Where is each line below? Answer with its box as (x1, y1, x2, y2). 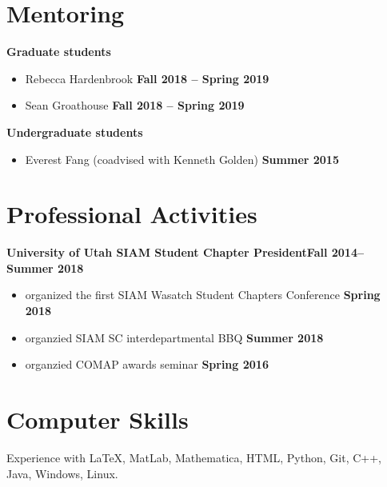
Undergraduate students (6, 123, 143, 140)
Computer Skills (6, 402, 189, 435)
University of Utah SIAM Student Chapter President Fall (6, 244, 328, 261)
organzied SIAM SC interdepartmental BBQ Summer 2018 (25, 329, 324, 345)
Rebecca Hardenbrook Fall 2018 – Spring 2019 (25, 70, 269, 86)
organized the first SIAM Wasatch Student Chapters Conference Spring (25, 286, 381, 303)
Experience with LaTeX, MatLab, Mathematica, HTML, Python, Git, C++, (6, 449, 381, 465)
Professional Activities (6, 198, 257, 230)
